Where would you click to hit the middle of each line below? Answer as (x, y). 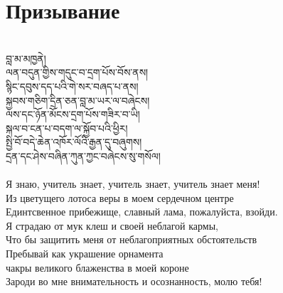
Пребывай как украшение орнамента (85, 254)
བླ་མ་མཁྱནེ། (26, 58)
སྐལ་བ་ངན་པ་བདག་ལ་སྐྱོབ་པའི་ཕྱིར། (67, 128)
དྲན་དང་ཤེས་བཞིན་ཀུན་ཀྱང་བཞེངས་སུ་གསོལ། (83, 155)
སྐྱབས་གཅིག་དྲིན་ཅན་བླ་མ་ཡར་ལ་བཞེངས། (78, 100)
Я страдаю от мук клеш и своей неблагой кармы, (112, 225)
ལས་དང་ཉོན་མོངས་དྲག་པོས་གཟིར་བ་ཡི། (73, 114)
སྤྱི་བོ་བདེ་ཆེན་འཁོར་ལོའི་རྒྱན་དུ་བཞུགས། (74, 142)
